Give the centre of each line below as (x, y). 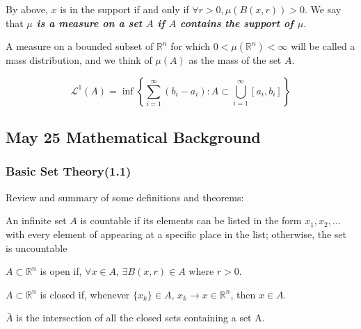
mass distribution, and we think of (79, 60)
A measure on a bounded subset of (80, 46)
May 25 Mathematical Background (133, 137)
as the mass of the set (235, 60)
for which (190, 46)
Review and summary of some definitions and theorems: (125, 197)
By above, (27, 9)
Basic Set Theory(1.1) (69, 171)
